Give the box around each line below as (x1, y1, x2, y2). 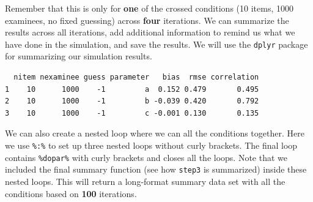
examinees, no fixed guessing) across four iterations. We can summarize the (5, 13, 289, 26)
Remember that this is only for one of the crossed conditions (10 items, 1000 (5, 2, 293, 14)
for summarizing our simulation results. (5, 50, 152, 62)
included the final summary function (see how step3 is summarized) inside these (5, 163, 307, 176)
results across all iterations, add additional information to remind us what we (5, 26, 295, 39)
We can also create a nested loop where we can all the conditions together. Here (5, 127, 304, 140)
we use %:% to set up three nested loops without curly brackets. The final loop (5, 139, 298, 151)
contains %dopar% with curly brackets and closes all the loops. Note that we (5, 151, 288, 163)
